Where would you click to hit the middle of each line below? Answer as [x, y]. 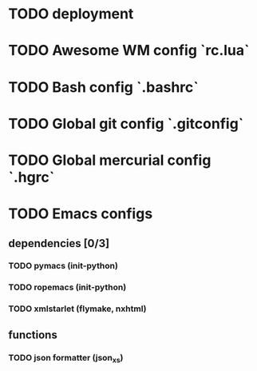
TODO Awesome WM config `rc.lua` [129, 51]
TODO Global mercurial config [110, 160]
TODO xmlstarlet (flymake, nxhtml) [77, 309]
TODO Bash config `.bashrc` [103, 87]
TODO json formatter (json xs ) [66, 358]
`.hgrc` [32, 177]
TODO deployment [71, 14]
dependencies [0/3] [59, 243]
